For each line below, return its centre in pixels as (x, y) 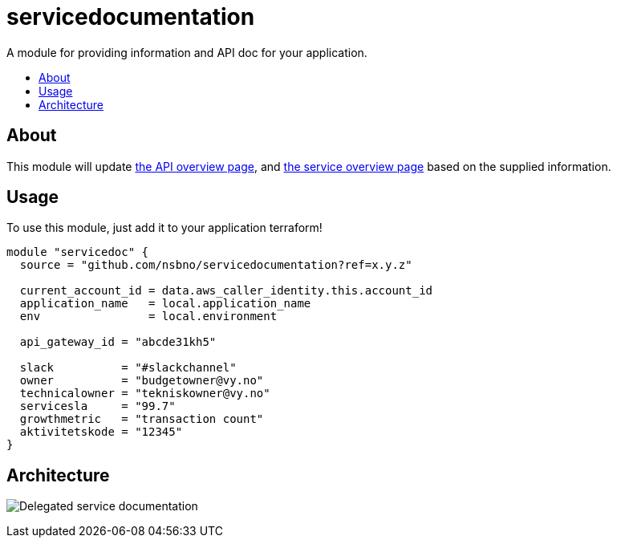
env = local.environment (148, 317)
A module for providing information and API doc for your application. (187, 52)
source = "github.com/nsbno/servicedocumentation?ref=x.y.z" (216, 265)
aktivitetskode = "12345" (101, 432)
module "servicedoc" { (78, 252)
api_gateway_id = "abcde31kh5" (118, 342)
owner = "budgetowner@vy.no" (142, 381)
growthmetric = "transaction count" (142, 419)
